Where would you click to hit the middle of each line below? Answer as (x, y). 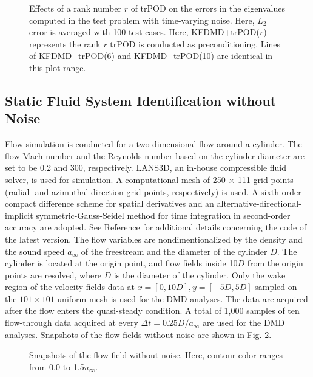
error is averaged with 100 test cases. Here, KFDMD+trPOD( (144, 32)
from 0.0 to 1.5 (57, 366)
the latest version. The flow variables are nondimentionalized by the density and (154, 239)
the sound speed (35, 251)
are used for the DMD (244, 323)
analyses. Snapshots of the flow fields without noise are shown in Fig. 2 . (138, 334)
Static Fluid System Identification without (141, 100)
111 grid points (265, 179)
